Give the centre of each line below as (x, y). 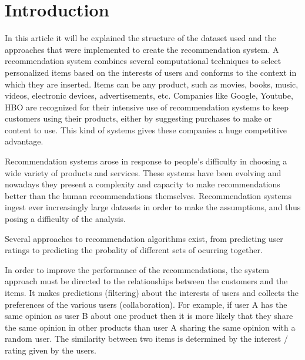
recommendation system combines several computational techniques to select (143, 61)
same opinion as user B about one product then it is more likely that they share (149, 316)
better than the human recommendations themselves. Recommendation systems (148, 195)
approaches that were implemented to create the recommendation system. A (142, 49)
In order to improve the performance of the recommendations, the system (137, 269)
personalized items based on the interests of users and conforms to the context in (151, 72)
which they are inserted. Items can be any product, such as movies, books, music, (152, 84)
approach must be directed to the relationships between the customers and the (146, 281)
